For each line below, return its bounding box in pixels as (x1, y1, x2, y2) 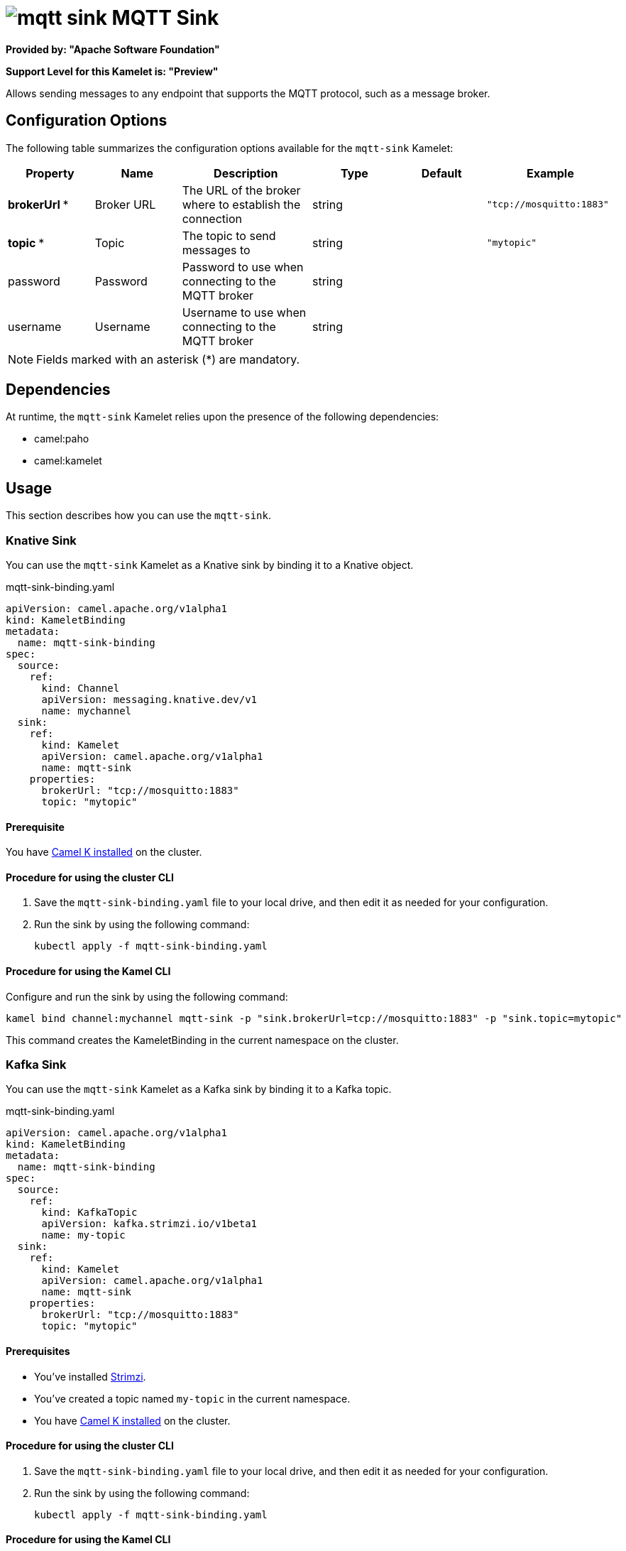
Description (214, 165, 278, 180)
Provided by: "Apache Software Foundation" (6, 43, 220, 55)
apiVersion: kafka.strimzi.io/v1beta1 (41, 1218, 258, 1230)
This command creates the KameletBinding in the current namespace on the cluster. (6, 1033, 399, 1046)
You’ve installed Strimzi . (34, 1370, 146, 1383)
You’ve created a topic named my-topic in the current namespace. (34, 1392, 351, 1405)
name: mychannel (41, 705, 132, 717)
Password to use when (182, 259, 304, 274)
